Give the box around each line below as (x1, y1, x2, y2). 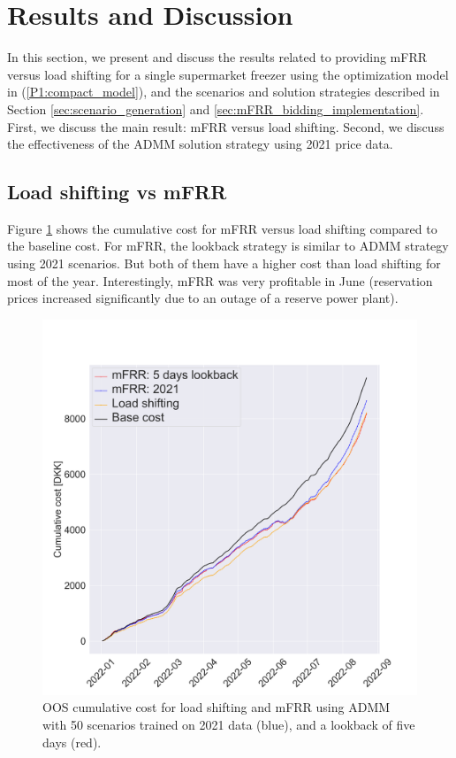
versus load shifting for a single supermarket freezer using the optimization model (7, 65, 449, 83)
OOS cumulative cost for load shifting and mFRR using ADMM (42, 698, 391, 716)
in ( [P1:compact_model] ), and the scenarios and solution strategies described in (7, 82, 440, 101)
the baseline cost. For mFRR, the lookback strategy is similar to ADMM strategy (7, 236, 449, 255)
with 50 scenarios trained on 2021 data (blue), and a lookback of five (42, 715, 415, 734)
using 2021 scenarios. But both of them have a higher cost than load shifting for (7, 254, 441, 273)
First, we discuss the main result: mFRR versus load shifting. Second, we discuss (7, 117, 445, 135)
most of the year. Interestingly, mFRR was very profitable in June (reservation (7, 271, 433, 290)
